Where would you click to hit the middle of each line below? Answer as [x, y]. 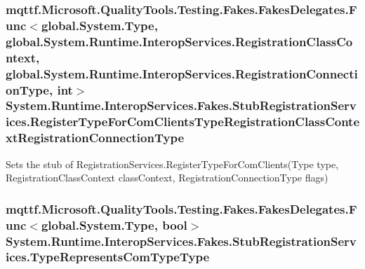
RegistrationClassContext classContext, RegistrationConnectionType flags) [167, 178]
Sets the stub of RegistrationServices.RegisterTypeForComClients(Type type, [172, 164]
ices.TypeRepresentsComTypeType [108, 257]
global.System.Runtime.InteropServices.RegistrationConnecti [182, 73]
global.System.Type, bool [114, 225]
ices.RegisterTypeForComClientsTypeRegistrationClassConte [183, 122]
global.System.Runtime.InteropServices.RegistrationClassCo [179, 41]
